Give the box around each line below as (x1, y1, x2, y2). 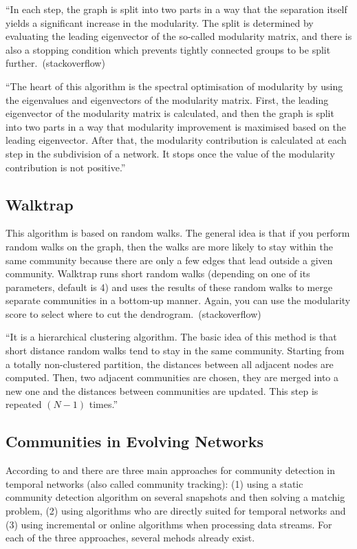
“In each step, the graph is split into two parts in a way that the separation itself (6, 2, 347, 16)
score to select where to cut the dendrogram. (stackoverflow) (6, 306, 261, 321)
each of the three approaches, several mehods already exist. (6, 530, 255, 545)
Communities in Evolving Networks (6, 431, 263, 452)
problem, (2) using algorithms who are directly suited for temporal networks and (6, 504, 346, 518)
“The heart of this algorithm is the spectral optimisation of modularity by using (6, 78, 343, 93)
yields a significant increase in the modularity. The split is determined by (6, 15, 314, 30)
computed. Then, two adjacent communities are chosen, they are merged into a (6, 370, 338, 385)
